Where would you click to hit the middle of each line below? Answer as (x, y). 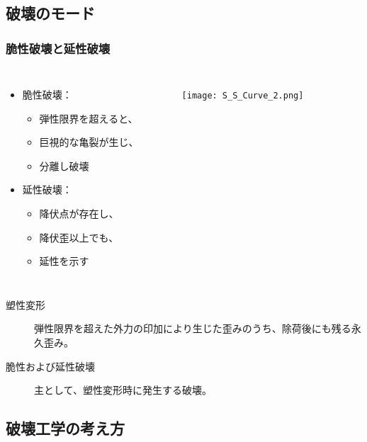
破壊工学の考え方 (65, 428)
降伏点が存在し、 (79, 213)
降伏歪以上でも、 (79, 237)
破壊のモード (50, 13)
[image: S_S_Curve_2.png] (243, 96)
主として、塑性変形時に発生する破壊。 (123, 390)
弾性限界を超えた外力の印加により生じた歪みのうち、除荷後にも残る (193, 328)
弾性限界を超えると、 (89, 118)
